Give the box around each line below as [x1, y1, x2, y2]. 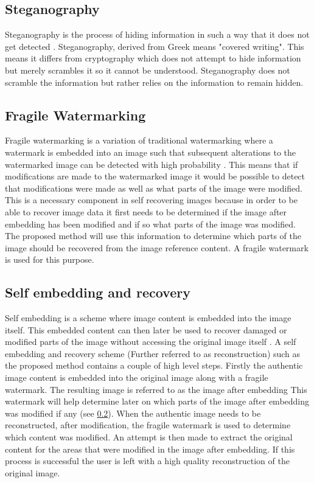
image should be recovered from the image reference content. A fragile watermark [5, 241, 309, 254]
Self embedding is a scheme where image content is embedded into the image [5, 311, 291, 324]
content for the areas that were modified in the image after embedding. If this [5, 442, 295, 455]
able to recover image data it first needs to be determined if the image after [5, 205, 287, 218]
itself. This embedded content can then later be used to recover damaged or [5, 323, 287, 336]
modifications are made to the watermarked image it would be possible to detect [5, 170, 305, 182]
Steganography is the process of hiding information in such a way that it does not [5, 28, 310, 41]
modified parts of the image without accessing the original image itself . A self [5, 335, 296, 348]
